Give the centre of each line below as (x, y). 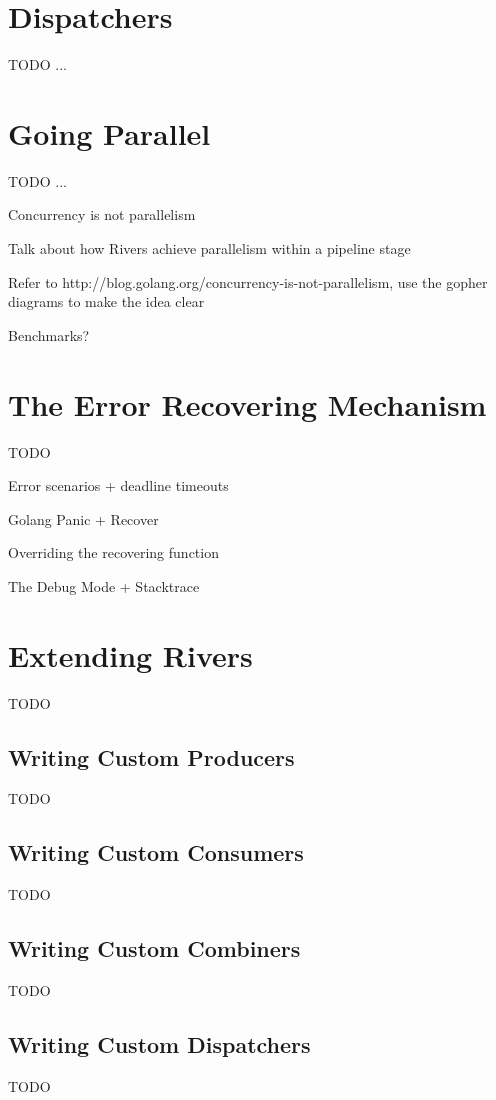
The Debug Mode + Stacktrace (104, 585)
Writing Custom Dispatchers (159, 1044)
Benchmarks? (49, 334)
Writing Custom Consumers (156, 852)
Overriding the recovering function (113, 552)
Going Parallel (109, 132)
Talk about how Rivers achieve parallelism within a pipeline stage (209, 248)
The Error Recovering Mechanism (247, 403)
